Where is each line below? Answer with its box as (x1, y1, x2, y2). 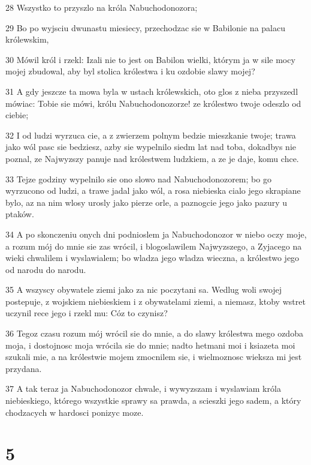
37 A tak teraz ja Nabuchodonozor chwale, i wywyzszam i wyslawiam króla (5, 382, 281, 395)
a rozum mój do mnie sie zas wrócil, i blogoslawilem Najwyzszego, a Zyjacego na (5, 239, 302, 252)
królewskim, (5, 33, 49, 46)
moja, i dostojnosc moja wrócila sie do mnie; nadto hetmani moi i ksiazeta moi (5, 338, 295, 351)
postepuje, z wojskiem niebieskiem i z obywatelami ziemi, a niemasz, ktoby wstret (5, 295, 306, 307)
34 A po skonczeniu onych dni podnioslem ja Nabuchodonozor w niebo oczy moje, (5, 227, 307, 240)
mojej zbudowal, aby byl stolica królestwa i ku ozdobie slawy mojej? (5, 65, 255, 77)
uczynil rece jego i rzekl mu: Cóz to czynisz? (5, 307, 168, 319)
